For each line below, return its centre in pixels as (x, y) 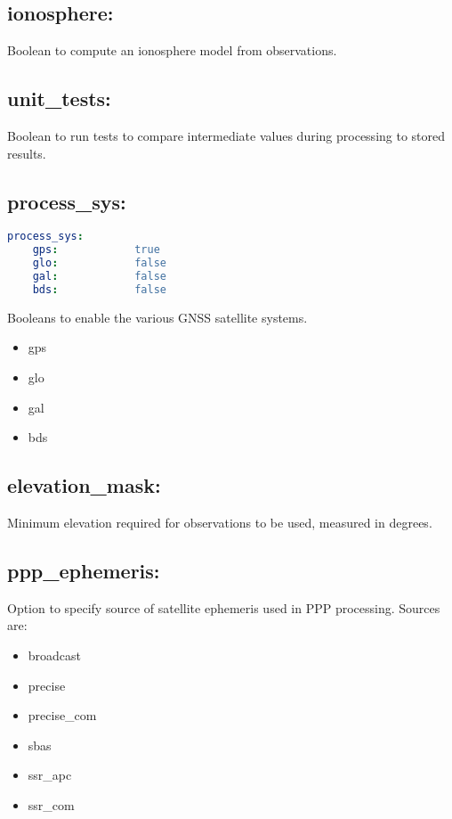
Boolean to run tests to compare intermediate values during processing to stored (226, 135)
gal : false (99, 277)
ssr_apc (50, 775)
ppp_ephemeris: (84, 570)
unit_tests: (59, 98)
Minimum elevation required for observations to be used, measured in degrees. (220, 522)
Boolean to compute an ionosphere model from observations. (172, 50)
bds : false (99, 289)
